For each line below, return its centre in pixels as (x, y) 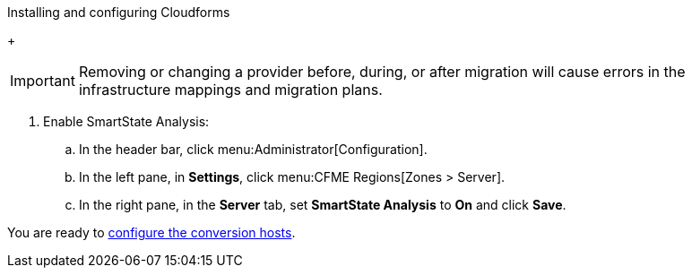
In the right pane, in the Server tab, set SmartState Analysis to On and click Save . (323, 205)
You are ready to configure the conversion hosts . (151, 232)
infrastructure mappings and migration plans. (230, 90)
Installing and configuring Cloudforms (119, 12)
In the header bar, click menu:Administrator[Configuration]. (253, 149)
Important (43, 81)
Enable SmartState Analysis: (126, 121)
